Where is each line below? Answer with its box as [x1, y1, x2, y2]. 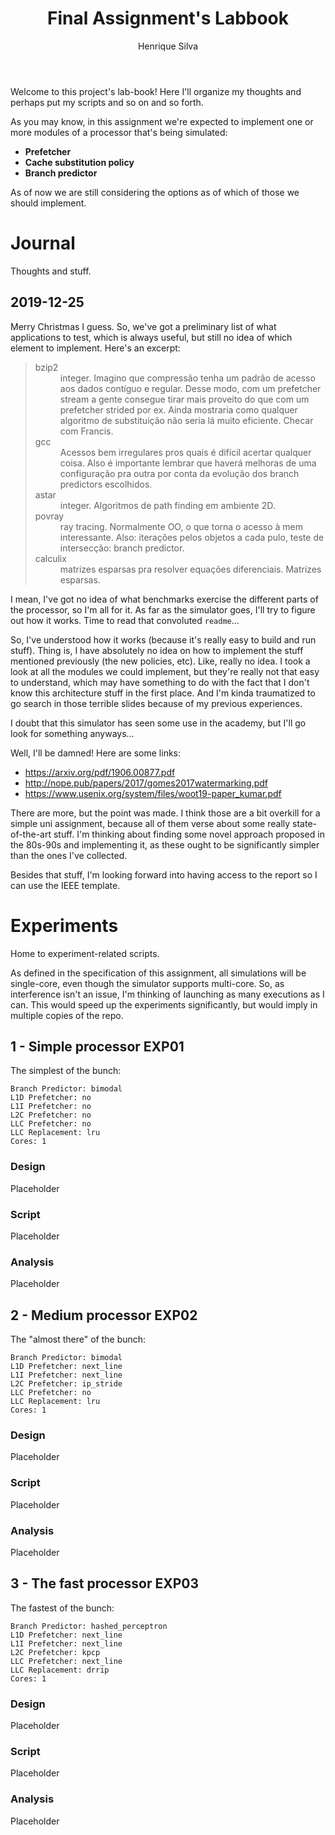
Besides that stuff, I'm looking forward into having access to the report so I [10, 868, 318, 881]
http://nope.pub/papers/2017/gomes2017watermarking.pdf [24, 777, 268, 789]
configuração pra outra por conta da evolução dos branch [59, 467, 300, 479]
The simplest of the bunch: [10, 1065, 122, 1077]
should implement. [10, 197, 87, 209]
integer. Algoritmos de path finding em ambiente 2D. [59, 499, 276, 511]
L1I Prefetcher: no [10, 1102, 92, 1112]
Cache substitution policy [24, 156, 135, 168]
